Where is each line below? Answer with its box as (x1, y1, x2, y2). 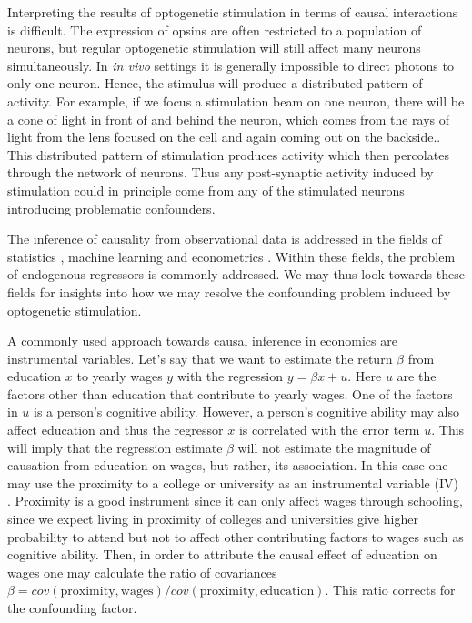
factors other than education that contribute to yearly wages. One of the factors (7, 384, 453, 403)
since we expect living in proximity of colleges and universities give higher (7, 509, 418, 528)
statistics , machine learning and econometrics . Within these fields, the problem (7, 246, 456, 266)
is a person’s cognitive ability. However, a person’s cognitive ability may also (34, 402, 460, 421)
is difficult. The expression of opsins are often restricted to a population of (7, 20, 422, 39)
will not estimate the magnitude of (237, 437, 431, 457)
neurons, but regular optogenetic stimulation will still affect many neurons (7, 38, 421, 57)
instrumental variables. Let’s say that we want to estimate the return (7, 348, 393, 367)
